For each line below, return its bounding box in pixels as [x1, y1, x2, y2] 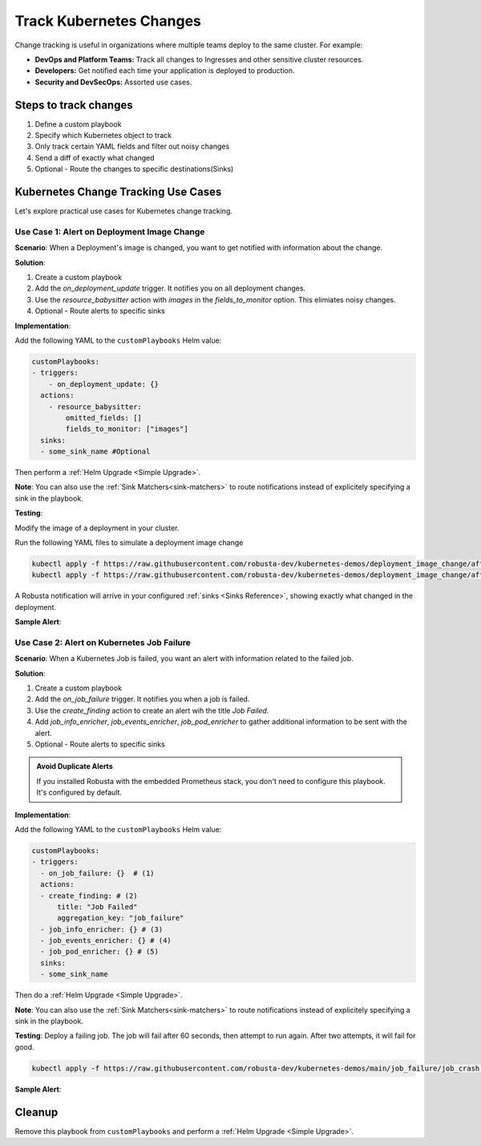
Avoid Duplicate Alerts [36, 762, 113, 771]
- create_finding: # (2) [40, 891, 138, 900]
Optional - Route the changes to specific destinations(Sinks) [34, 165, 234, 174]
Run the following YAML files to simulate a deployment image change [14, 538, 244, 547]
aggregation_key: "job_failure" [57, 913, 184, 923]
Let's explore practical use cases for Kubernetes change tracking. [14, 206, 232, 216]
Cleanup [14, 1105, 59, 1119]
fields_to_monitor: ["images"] [65, 425, 188, 433]
